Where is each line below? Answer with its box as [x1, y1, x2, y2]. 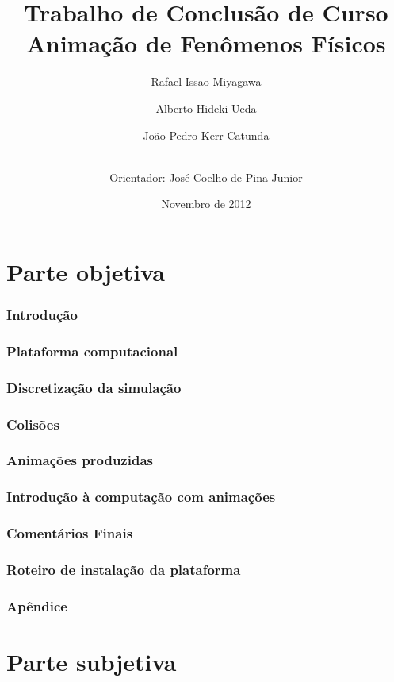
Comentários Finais [6, 523, 133, 543]
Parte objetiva [6, 255, 165, 287]
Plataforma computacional [6, 341, 178, 360]
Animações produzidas [6, 450, 153, 470]
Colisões [6, 414, 59, 433]
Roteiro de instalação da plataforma [6, 559, 241, 579]
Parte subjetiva [6, 645, 177, 677]
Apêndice [6, 595, 67, 615]
